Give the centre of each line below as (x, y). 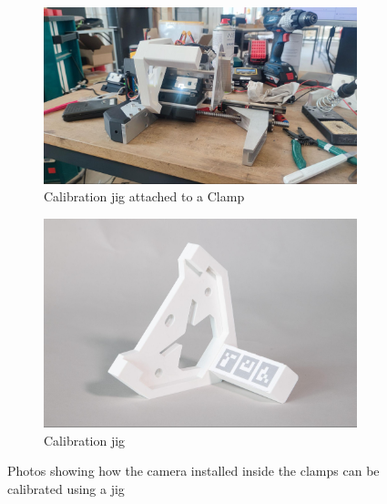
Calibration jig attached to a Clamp (144, 196)
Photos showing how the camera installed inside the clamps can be (193, 471)
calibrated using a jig (66, 488)
